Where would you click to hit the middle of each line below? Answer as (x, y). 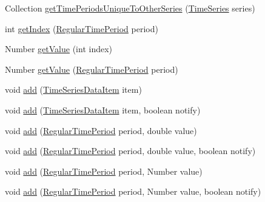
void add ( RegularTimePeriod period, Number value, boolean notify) (133, 191)
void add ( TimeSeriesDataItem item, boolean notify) (103, 109)
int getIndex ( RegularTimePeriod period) (82, 28)
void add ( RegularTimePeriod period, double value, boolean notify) (130, 151)
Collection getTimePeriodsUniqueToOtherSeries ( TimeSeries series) (130, 8)
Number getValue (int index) (59, 49)
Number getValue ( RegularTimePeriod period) (92, 69)
